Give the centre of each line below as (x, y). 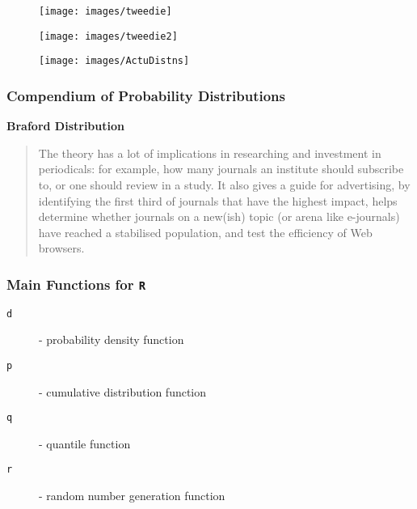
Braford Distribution (65, 126)
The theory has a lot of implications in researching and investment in (210, 153)
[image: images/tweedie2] (108, 36)
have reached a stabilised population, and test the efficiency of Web (205, 232)
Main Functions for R (76, 284)
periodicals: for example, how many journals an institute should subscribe (221, 169)
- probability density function (112, 339)
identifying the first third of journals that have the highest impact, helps (218, 200)
